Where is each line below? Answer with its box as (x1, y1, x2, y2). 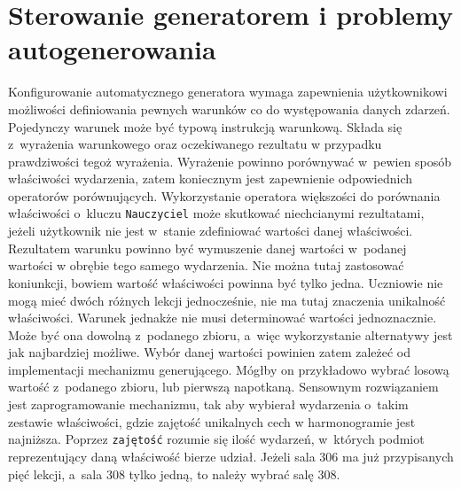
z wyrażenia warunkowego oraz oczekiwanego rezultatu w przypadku (8, 135, 382, 153)
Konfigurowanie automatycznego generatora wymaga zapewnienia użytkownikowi (8, 82, 448, 101)
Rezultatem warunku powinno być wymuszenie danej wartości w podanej (8, 238, 407, 257)
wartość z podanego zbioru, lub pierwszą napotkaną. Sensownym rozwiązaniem (8, 377, 439, 396)
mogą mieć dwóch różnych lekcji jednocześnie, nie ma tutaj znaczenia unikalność (8, 291, 446, 309)
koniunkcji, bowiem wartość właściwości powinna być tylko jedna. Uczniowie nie (8, 273, 443, 291)
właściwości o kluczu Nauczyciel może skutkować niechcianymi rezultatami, (8, 204, 425, 222)
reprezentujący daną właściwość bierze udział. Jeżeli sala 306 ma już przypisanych (8, 446, 454, 465)
